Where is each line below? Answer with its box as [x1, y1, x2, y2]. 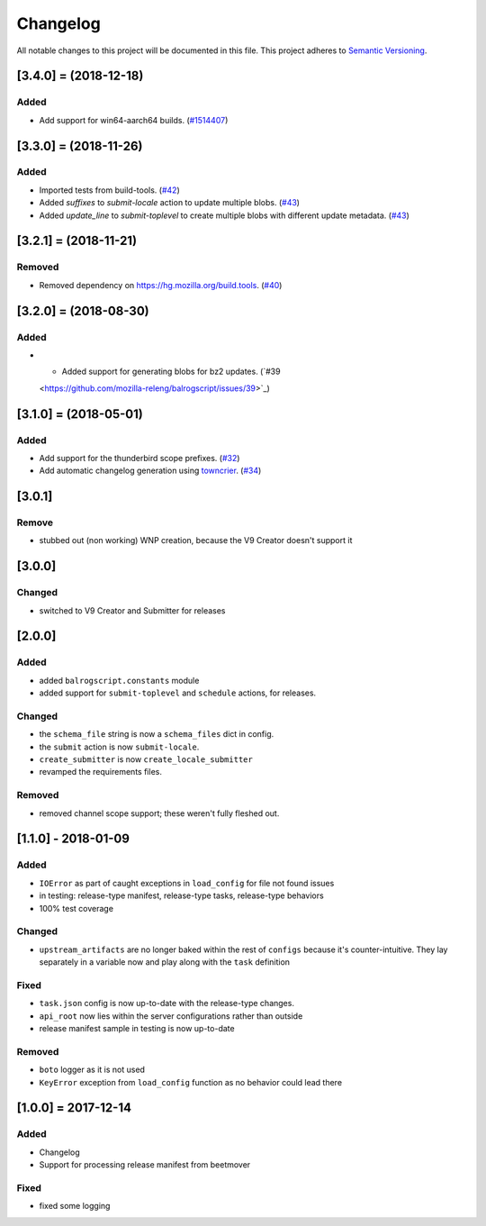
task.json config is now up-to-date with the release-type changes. [39, 998, 294, 1009]
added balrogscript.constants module [39, 675, 200, 686]
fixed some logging [39, 1201, 111, 1212]
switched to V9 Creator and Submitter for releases [39, 604, 226, 616]
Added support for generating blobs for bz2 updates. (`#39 [61, 366, 281, 377]
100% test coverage [39, 903, 114, 913]
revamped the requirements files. [39, 767, 162, 777]
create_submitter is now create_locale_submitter [39, 754, 254, 765]
